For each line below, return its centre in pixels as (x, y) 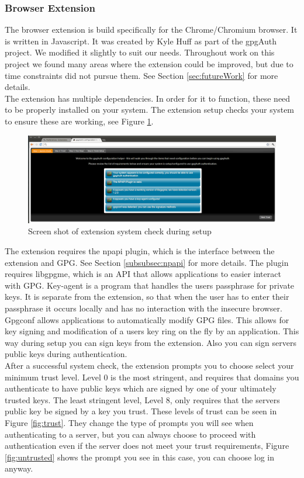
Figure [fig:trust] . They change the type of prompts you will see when (129, 422)
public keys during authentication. (66, 354)
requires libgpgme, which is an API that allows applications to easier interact (143, 274)
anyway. (19, 468)
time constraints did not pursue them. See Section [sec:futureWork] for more (141, 75)
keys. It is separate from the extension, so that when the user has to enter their (147, 297)
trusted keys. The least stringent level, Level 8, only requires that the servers (142, 399)
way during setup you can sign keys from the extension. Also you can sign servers (151, 342)
